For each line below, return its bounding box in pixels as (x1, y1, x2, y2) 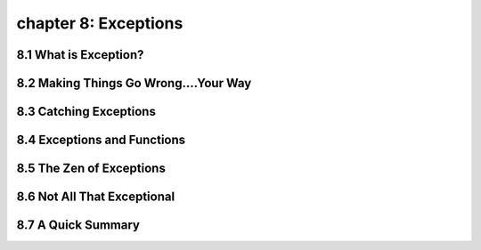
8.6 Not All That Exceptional (16, 190, 175, 205)
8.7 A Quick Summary (16, 218, 141, 233)
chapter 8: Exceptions (16, 13, 183, 33)
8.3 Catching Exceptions (16, 104, 156, 119)
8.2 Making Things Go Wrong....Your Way (16, 76, 252, 91)
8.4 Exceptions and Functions (16, 133, 186, 148)
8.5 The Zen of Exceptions (16, 161, 167, 176)
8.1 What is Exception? (16, 47, 144, 62)
